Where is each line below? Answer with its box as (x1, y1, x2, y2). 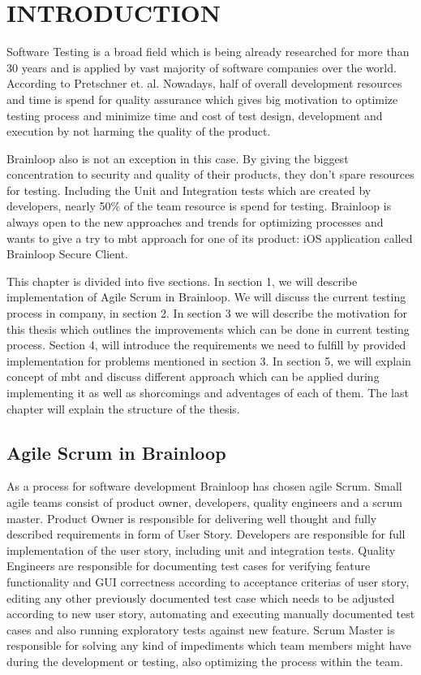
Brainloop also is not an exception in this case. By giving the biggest (6, 149, 349, 167)
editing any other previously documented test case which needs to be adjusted (6, 589, 395, 606)
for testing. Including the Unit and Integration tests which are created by (6, 181, 372, 198)
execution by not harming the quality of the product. (6, 123, 271, 140)
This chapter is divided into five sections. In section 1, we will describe (6, 272, 358, 289)
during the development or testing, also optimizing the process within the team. (6, 652, 403, 669)
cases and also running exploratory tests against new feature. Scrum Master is (6, 621, 395, 638)
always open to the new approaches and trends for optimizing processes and (6, 214, 384, 231)
